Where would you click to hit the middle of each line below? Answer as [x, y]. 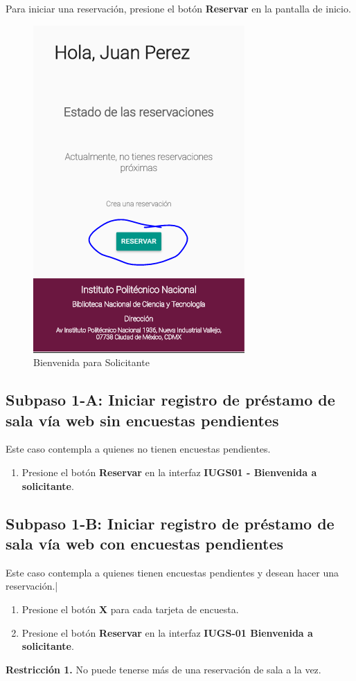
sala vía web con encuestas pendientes [144, 543]
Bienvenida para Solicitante [91, 362]
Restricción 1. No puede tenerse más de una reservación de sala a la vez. [163, 669]
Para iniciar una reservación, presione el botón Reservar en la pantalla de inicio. [178, 8]
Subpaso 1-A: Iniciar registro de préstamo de [170, 400]
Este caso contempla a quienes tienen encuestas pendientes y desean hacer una [172, 572]
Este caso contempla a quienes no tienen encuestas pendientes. [138, 449]
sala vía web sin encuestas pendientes [142, 420]
